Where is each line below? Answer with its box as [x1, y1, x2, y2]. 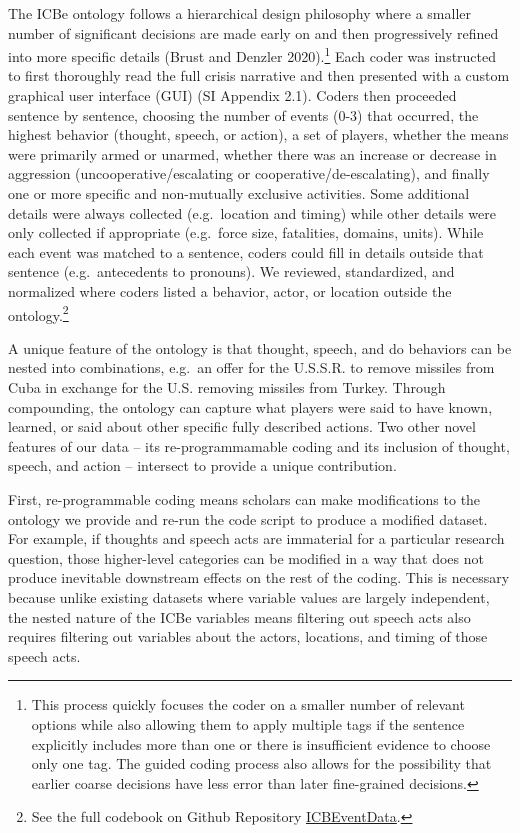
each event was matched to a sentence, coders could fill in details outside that [8, 241, 484, 262]
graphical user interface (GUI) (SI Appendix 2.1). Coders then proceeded [8, 85, 457, 106]
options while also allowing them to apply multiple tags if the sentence [31, 713, 465, 734]
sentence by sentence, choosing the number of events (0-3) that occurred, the [8, 104, 479, 125]
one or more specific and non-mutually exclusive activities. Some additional [8, 183, 470, 203]
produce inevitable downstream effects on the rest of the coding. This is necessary [8, 567, 510, 588]
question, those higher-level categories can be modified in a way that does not [8, 547, 484, 568]
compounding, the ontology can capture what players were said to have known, [8, 396, 493, 417]
